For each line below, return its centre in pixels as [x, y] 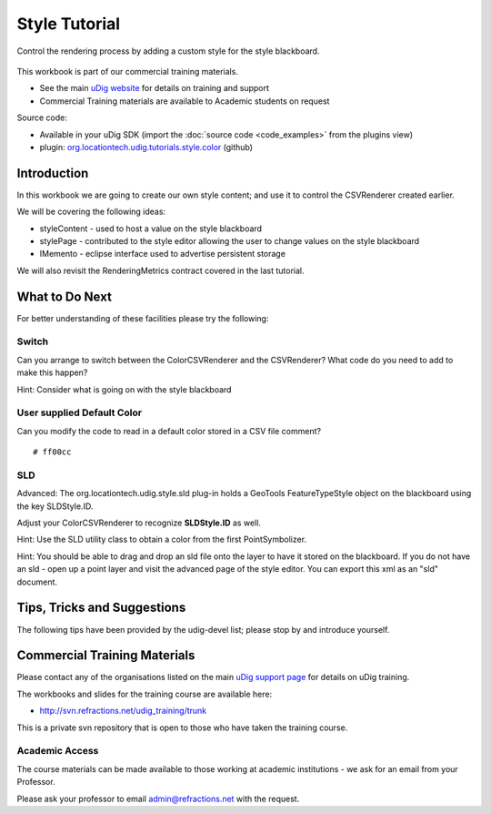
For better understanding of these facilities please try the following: [143, 318]
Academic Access [58, 751]
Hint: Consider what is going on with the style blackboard [124, 389]
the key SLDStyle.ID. [55, 506]
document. [37, 582]
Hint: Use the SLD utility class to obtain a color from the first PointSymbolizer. [162, 539]
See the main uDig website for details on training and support [155, 88]
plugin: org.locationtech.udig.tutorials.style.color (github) [146, 147]
